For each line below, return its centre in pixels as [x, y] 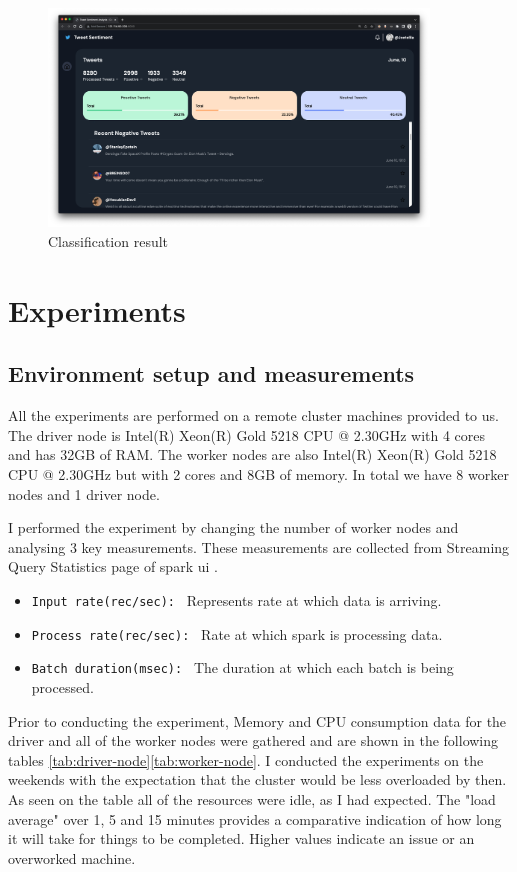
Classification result [108, 241]
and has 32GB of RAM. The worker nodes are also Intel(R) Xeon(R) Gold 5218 [252, 454]
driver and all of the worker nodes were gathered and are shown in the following [253, 740]
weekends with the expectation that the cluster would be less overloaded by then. [257, 779]
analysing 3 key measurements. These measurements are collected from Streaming [259, 546]
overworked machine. [72, 857]
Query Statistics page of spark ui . [113, 566]
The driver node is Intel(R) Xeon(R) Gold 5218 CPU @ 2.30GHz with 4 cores [247, 434]
